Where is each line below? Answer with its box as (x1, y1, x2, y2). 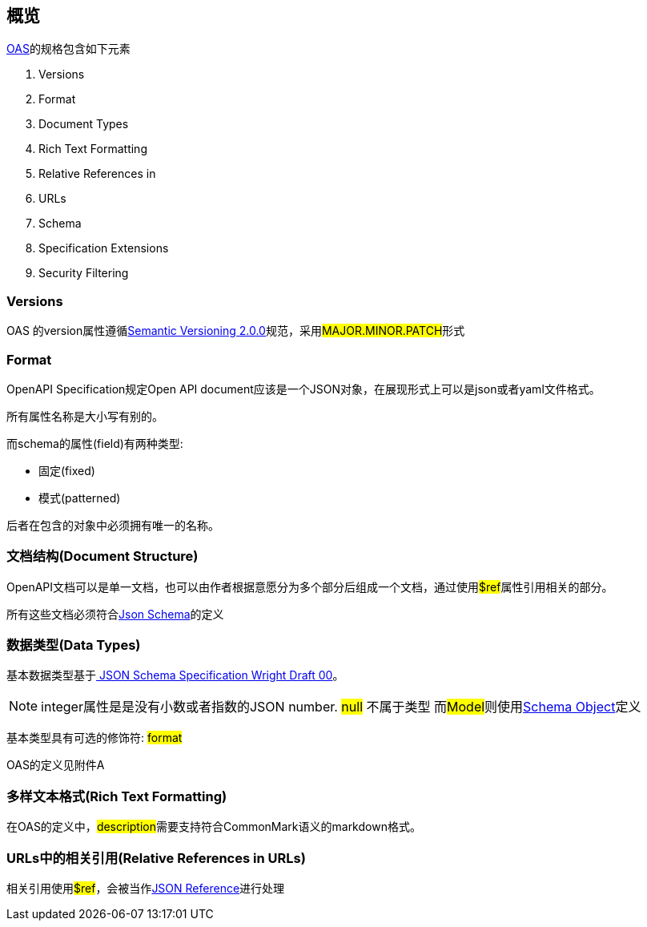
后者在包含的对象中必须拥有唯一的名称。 (6, 518, 219, 532)
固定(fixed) (38, 463, 95, 478)
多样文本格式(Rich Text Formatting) (6, 788, 227, 804)
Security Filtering (38, 266, 129, 280)
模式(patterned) (38, 490, 121, 505)
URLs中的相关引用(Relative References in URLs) (6, 849, 306, 866)
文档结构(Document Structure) (6, 548, 199, 565)
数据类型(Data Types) (6, 637, 141, 654)
